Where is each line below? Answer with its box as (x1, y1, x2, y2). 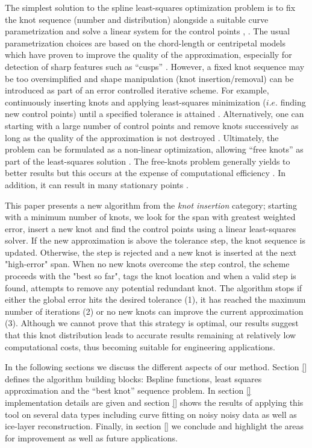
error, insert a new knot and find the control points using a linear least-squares (5, 222, 296, 235)
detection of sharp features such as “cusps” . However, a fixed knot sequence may (5, 60, 305, 72)
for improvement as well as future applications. (5, 431, 178, 444)
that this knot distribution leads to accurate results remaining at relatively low (5, 329, 296, 341)
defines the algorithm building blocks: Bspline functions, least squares (5, 372, 262, 385)
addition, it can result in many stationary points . (5, 178, 189, 191)
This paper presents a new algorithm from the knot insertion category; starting (5, 198, 297, 211)
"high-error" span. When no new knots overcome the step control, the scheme (5, 257, 290, 270)
